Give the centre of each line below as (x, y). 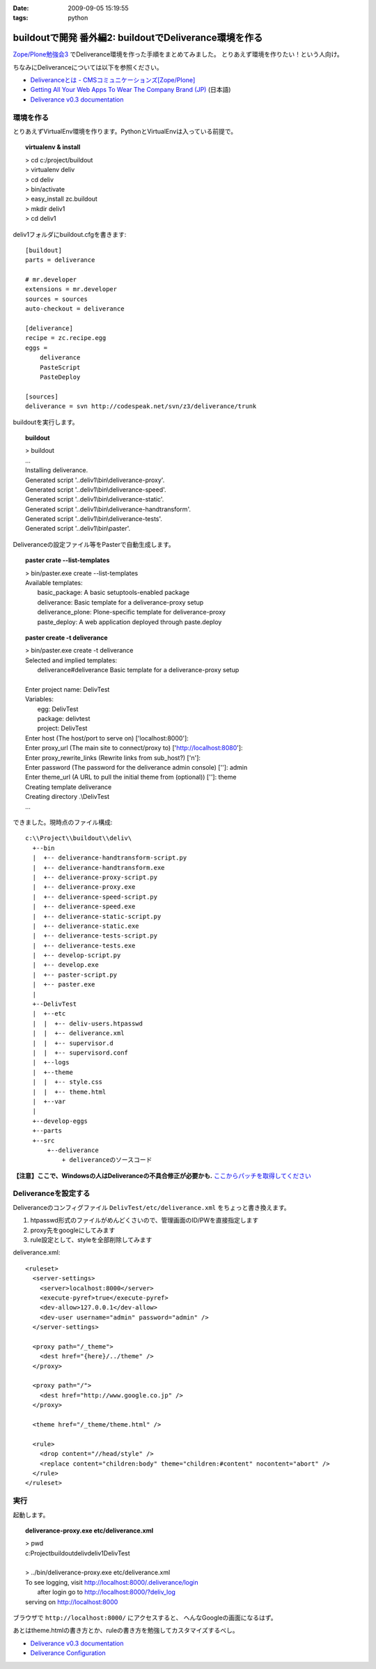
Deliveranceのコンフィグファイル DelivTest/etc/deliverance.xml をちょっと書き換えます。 (151, 1207)
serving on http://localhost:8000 (72, 1601)
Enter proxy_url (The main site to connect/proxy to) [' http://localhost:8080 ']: (134, 748)
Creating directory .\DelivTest (68, 797)
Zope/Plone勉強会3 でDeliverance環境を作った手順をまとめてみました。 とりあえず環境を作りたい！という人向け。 (178, 54)
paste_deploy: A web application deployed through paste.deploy (130, 622)
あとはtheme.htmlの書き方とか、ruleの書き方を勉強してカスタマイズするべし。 (126, 1631)
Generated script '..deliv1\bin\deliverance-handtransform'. (108, 509)
